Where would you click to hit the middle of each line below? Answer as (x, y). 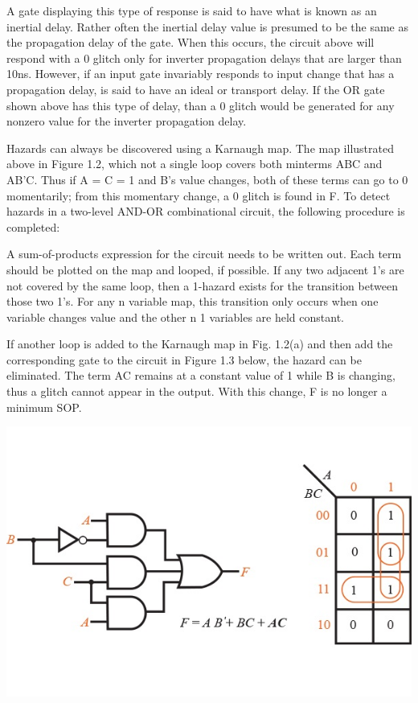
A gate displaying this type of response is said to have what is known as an (192, 10)
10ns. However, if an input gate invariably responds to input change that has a (201, 74)
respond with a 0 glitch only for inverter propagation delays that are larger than (204, 58)
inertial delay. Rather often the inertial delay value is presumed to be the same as (207, 26)
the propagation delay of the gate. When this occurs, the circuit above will (191, 42)
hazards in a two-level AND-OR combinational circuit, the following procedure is (206, 211)
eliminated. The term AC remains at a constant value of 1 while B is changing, (201, 375)
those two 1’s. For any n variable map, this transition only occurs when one (193, 301)
